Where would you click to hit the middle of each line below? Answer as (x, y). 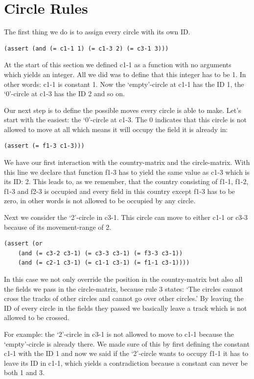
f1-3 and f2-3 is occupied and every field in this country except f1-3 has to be (120, 191)
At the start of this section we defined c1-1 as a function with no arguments (118, 65)
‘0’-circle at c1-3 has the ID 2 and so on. (64, 94)
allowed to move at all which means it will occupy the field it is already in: (116, 129)
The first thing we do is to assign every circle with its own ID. (97, 32)
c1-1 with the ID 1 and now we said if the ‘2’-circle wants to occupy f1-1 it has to (126, 353)
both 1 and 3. (24, 372)
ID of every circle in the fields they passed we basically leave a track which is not (126, 308)
